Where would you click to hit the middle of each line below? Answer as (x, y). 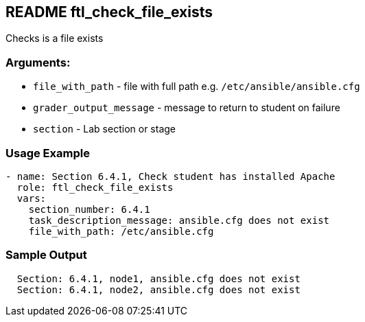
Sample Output (46, 255)
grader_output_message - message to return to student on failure (187, 108)
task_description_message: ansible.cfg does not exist (179, 220)
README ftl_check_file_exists (109, 12)
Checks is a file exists (55, 38)
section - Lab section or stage (104, 129)
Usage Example (48, 153)
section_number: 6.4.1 (89, 209)
